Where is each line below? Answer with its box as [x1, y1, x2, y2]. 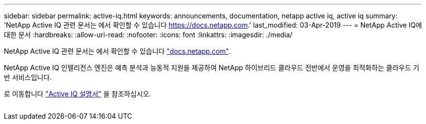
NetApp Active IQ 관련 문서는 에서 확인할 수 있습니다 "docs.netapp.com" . [4, 47, 231, 55]
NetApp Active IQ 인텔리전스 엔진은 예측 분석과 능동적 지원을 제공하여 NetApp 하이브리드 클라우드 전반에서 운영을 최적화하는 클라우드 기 [4, 63, 420, 72]
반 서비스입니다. [4, 73, 52, 81]
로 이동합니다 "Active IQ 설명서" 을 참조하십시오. [4, 90, 151, 98]
